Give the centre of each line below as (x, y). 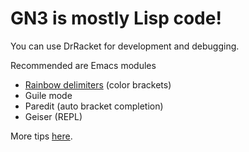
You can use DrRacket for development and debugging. (125, 46)
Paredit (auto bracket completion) (94, 106)
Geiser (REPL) (53, 116)
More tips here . (41, 136)
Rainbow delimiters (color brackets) (98, 84)
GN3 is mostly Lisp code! (116, 18)
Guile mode (48, 95)
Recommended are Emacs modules (83, 65)
